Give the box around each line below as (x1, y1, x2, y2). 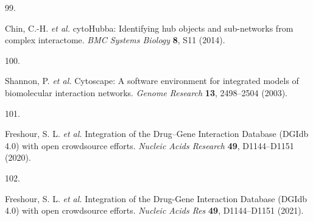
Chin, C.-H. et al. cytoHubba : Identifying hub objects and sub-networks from (5, 21, 294, 34)
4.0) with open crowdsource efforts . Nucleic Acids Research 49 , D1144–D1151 (5, 139, 294, 152)
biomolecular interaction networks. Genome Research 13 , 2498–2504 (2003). (5, 86, 287, 99)
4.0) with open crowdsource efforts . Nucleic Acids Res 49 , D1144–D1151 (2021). (5, 204, 304, 217)
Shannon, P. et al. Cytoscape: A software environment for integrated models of (5, 74, 299, 87)
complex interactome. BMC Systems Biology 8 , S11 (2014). (5, 33, 225, 46)
